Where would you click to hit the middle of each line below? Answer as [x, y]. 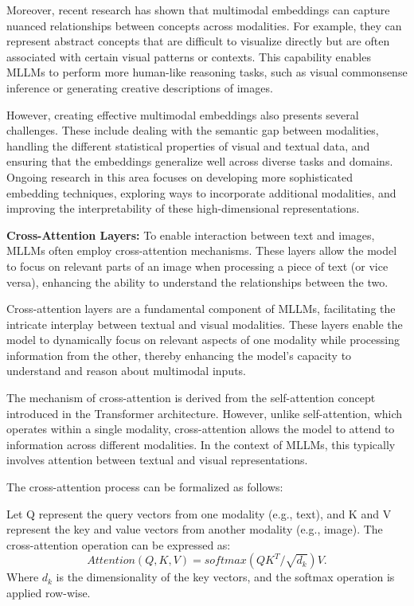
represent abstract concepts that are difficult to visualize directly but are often [198, 41]
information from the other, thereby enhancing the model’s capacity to [179, 355]
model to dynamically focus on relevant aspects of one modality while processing [203, 340]
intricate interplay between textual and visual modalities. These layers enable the [205, 324]
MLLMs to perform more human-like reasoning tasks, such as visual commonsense [207, 72]
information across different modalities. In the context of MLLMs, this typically [201, 444]
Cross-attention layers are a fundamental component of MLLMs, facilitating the [201, 309]
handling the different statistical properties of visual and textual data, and [188, 145]
